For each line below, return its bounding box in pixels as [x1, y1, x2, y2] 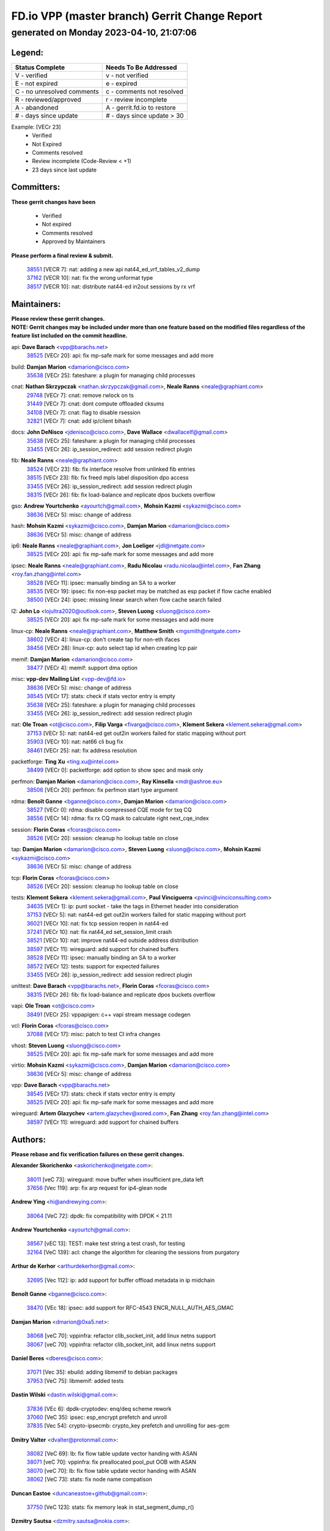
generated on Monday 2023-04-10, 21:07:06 [11, 27, 197, 38]
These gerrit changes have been [11, 198, 96, 205]
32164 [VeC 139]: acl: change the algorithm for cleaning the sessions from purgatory [26, 1248, 240, 1255]
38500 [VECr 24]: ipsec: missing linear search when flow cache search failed [26, 596, 222, 603]
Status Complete [15, 63, 65, 72]
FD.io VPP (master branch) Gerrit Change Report [11, 9, 263, 23]
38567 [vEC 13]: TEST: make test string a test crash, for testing [26, 1240, 186, 1247]
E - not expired [15, 79, 58, 88]
